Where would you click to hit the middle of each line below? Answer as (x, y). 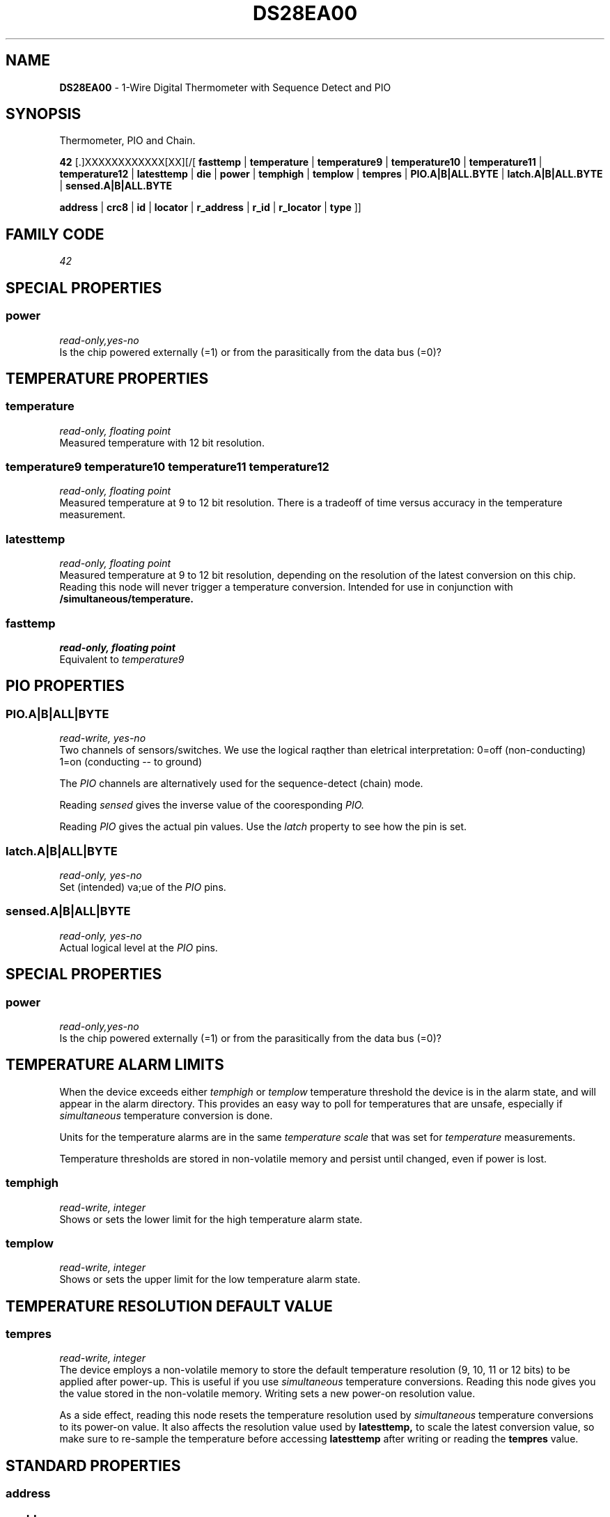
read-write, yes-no (103, 738)
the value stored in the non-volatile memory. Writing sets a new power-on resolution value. (267, 1394)
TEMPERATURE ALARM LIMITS (115, 1065)
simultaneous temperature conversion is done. (166, 1115)
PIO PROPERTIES (65, 686)
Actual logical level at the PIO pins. (139, 947)
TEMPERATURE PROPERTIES (107, 378)
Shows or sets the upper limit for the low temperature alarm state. (210, 1279)
